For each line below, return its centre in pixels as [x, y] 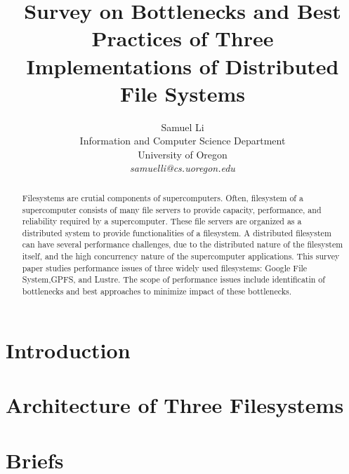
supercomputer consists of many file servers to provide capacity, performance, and [172, 209]
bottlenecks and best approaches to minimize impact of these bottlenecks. [157, 291]
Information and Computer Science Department [183, 141]
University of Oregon [183, 154]
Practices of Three [183, 38]
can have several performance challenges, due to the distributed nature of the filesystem [183, 244]
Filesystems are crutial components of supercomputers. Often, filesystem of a [163, 197]
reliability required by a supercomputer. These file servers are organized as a [162, 221]
